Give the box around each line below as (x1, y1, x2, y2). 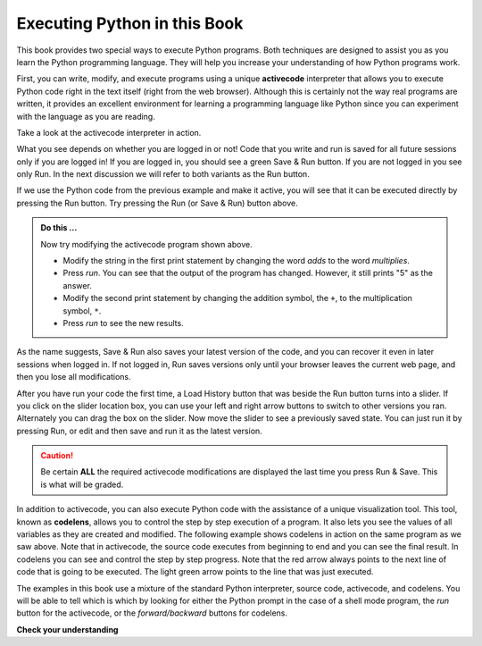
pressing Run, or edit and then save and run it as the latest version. (16, 425, 262, 436)
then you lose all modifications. (16, 372, 131, 382)
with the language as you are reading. (16, 111, 155, 122)
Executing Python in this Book (16, 13, 244, 33)
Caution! (40, 450, 74, 461)
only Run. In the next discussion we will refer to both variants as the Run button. (16, 169, 310, 180)
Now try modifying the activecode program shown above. (40, 239, 253, 249)
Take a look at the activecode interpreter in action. (16, 127, 202, 138)
